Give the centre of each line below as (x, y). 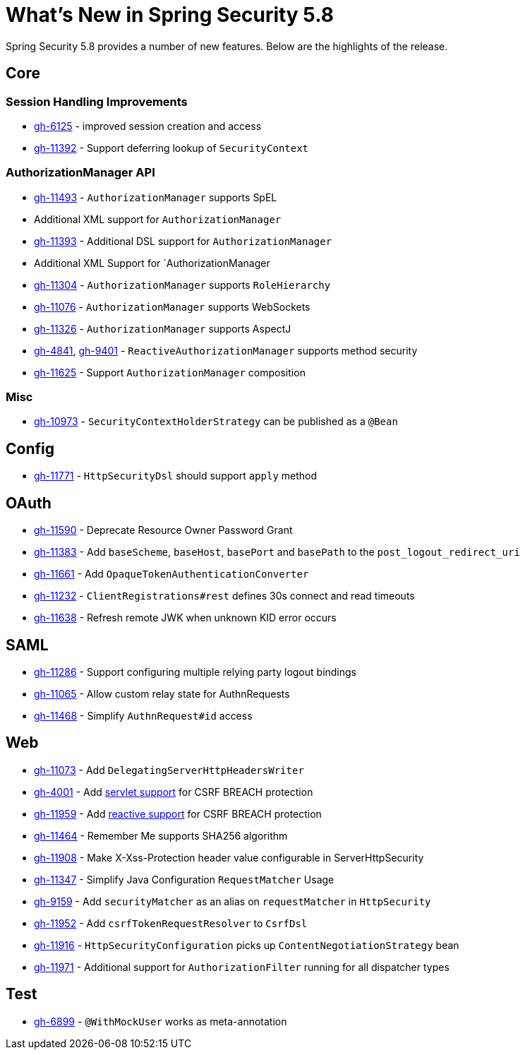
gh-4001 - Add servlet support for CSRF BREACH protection (174, 792)
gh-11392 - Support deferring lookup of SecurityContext (171, 148)
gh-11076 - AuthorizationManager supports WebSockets (172, 306)
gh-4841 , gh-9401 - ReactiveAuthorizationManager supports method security (226, 350)
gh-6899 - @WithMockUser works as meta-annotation (161, 1021)
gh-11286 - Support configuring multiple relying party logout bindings (195, 672)
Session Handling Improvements (97, 101)
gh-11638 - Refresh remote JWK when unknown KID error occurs (185, 618)
